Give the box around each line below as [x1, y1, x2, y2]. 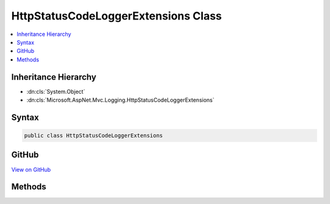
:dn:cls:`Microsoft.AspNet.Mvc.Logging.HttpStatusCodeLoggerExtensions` [26, 96, 215, 104]
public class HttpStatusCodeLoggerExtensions [24, 132, 163, 139]
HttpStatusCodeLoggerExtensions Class [11, 9, 222, 23]
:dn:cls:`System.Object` [26, 88, 86, 95]
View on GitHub [11, 166, 51, 173]
